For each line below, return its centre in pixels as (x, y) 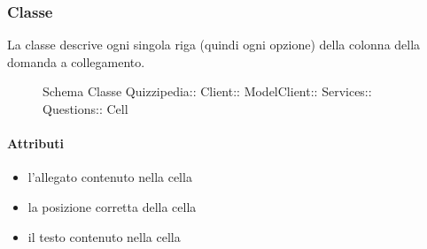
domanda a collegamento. (76, 61)
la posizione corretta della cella (112, 206)
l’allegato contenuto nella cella (110, 177)
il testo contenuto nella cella (104, 236)
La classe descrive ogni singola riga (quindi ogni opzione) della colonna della (214, 45)
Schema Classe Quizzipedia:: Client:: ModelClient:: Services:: (207, 91)
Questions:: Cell (85, 109)
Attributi (35, 143)
